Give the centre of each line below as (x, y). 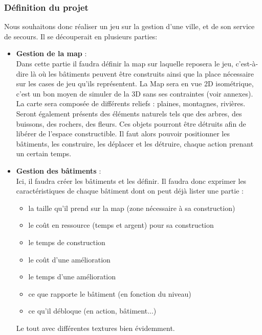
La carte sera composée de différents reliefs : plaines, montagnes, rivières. (131, 103)
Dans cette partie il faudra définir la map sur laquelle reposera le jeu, (125, 63)
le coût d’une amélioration (69, 259)
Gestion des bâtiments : (59, 170)
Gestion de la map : (51, 53)
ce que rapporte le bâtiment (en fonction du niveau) (110, 293)
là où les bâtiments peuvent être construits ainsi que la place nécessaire (142, 73)
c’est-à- (247, 63)
